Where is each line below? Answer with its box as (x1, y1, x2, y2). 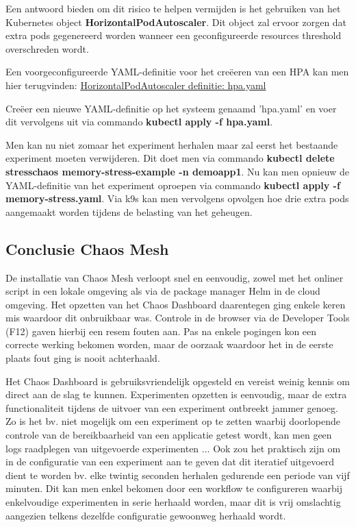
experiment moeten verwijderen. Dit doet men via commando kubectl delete (5, 151, 335, 165)
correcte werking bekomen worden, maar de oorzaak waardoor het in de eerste (5, 337, 333, 352)
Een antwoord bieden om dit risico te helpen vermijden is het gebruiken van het (5, 1, 341, 15)
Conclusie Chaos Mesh (5, 238, 169, 259)
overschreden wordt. (5, 41, 89, 56)
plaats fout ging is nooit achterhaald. (5, 351, 160, 365)
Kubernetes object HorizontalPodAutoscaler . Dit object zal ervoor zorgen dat (5, 14, 347, 29)
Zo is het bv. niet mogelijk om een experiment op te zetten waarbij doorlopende (5, 414, 341, 428)
